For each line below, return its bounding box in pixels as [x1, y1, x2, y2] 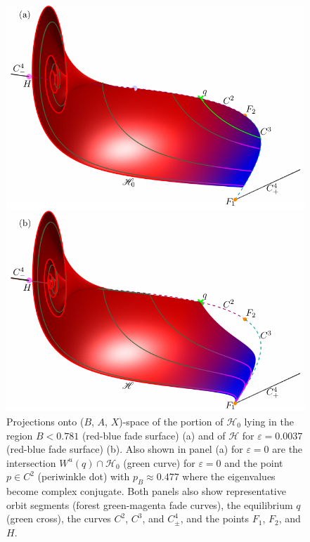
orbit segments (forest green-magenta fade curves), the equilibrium [6, 497, 293, 512]
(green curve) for [123, 455, 195, 470]
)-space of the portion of [119, 414, 224, 429]
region [6, 428, 33, 442]
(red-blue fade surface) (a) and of [82, 428, 226, 442]
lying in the [244, 414, 294, 429]
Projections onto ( [6, 414, 84, 429]
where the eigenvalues [182, 469, 276, 484]
